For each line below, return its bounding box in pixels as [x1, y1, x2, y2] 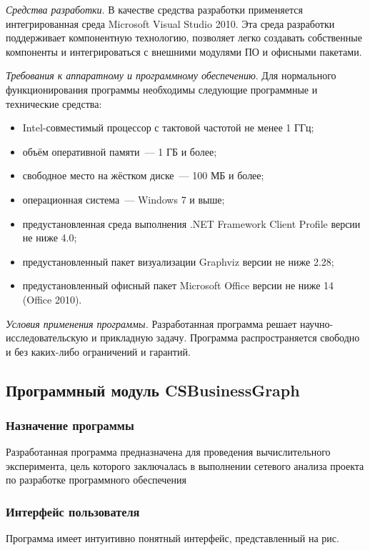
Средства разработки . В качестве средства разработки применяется [6, 2, 303, 16]
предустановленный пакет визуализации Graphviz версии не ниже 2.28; [22, 254, 334, 269]
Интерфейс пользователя [6, 502, 140, 520]
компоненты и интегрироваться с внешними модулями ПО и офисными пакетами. [6, 44, 362, 59]
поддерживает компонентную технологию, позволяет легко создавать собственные [6, 30, 362, 45]
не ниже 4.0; [22, 230, 77, 245]
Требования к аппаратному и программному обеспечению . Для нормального [6, 68, 336, 83]
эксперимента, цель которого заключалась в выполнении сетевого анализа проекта [6, 458, 364, 473]
